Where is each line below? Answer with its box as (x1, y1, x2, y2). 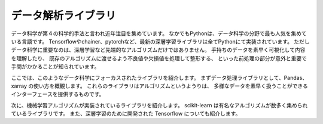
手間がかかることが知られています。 (11, 63, 100, 70)
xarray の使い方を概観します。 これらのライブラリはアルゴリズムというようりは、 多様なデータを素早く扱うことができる (11, 82, 308, 89)
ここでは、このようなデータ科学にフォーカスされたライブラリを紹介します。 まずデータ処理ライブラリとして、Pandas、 (11, 74, 308, 81)
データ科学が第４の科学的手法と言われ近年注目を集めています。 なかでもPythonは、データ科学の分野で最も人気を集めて (11, 30, 307, 37)
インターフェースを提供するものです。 (11, 91, 105, 98)
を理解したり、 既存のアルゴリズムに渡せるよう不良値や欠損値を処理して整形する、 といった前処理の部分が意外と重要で (11, 54, 307, 62)
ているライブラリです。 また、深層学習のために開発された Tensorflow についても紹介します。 (11, 110, 241, 117)
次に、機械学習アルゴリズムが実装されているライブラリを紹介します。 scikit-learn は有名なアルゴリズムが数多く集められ (11, 101, 308, 108)
